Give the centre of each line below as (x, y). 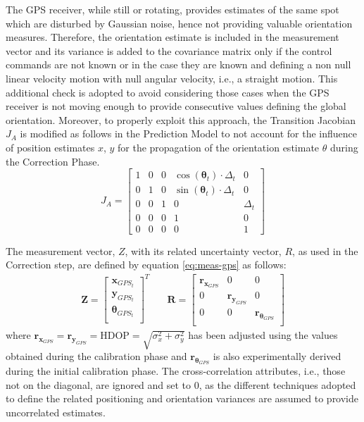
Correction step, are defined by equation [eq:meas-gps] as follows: (146, 265)
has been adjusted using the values (263, 335)
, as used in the (325, 250)
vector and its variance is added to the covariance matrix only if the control (169, 50)
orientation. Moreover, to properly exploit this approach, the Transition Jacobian (181, 119)
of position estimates (50, 147)
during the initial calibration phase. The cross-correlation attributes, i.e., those (176, 371)
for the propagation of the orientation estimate (219, 147)
